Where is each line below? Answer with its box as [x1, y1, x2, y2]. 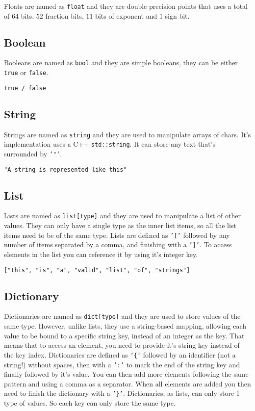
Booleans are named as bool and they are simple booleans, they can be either [4, 57, 238, 68]
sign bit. [165, 10, 190, 21]
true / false [4, 84, 46, 92]
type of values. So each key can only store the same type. [4, 398, 176, 408]
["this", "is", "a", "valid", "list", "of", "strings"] [4, 266, 190, 274]
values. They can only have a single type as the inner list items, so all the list [4, 220, 236, 231]
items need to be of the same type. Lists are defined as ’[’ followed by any [4, 230, 230, 240]
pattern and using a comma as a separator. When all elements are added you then [4, 378, 251, 388]
